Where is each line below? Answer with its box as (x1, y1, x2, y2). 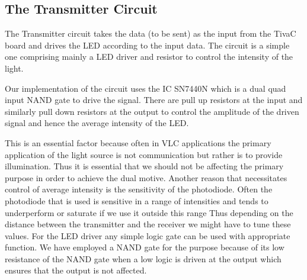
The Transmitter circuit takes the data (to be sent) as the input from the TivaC (5, 27, 296, 40)
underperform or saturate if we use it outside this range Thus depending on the (5, 206, 293, 218)
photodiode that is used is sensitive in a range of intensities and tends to (5, 194, 268, 207)
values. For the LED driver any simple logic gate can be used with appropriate (5, 229, 290, 242)
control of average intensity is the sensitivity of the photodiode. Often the (5, 183, 273, 195)
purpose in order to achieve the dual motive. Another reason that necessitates (5, 171, 287, 184)
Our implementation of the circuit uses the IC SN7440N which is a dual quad (5, 82, 286, 94)
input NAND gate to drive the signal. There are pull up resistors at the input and (5, 94, 303, 106)
